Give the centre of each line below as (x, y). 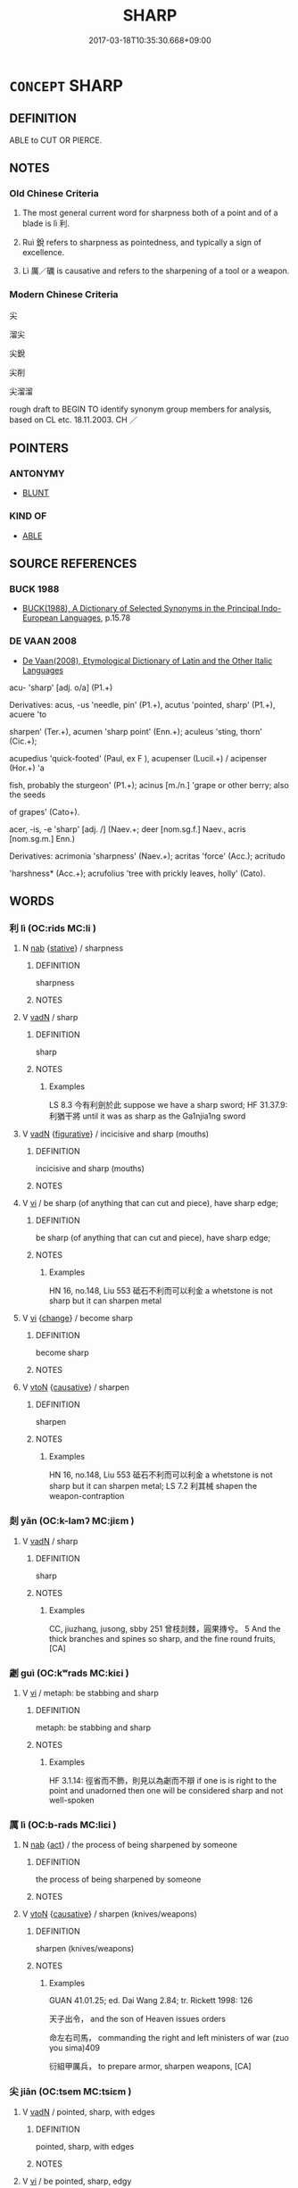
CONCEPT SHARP (66, 85)
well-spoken (72, 1800)
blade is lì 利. (46, 223)
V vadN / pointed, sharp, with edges (88, 2111)
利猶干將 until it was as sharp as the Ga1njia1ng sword (147, 1116)
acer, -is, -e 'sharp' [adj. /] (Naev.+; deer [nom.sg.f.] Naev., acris (128, 829)
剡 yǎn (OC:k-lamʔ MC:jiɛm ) (72, 1521)
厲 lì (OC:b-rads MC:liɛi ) (63, 1825)
